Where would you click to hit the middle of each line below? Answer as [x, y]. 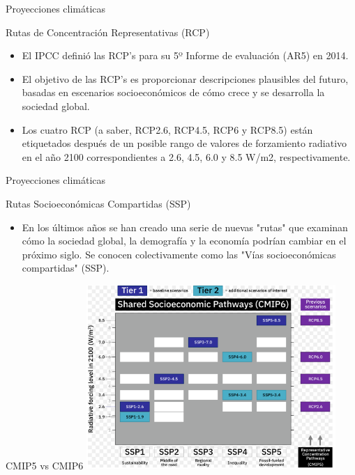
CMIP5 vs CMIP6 [45, 465]
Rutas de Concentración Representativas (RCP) [108, 32]
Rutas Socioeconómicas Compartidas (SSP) [98, 203]
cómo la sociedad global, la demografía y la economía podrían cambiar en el [184, 241]
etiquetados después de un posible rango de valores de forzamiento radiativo [184, 143]
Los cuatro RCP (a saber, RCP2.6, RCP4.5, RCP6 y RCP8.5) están [167, 129]
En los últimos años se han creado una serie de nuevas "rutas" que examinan [185, 227]
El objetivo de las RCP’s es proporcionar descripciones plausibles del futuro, [185, 78]
